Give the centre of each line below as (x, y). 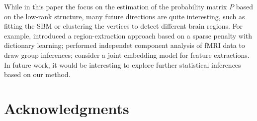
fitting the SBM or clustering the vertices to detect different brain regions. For (124, 26)
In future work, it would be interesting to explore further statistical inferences (123, 64)
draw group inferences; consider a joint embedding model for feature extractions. (127, 55)
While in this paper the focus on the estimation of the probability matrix (116, 6)
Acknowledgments (67, 108)
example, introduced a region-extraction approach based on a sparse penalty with (128, 35)
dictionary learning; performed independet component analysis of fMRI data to (125, 45)
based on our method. (37, 74)
